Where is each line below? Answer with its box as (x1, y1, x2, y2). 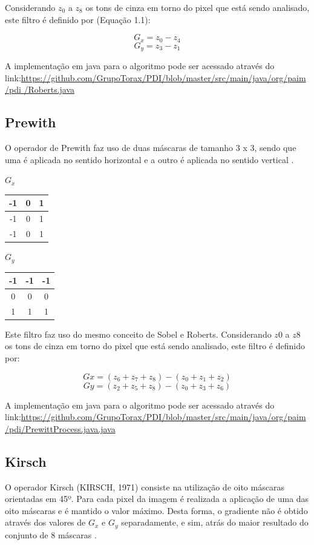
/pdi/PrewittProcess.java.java (5, 422, 116, 435)
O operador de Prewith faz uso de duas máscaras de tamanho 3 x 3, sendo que (5, 141, 296, 154)
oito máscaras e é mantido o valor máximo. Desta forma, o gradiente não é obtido (5, 504, 308, 517)
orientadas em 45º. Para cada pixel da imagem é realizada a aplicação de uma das (5, 492, 309, 505)
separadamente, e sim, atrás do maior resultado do (121, 516, 309, 529)
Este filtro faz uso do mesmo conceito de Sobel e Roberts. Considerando (5, 327, 272, 340)
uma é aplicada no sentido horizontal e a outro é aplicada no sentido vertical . (5, 153, 294, 166)
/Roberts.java (24, 83, 75, 96)
